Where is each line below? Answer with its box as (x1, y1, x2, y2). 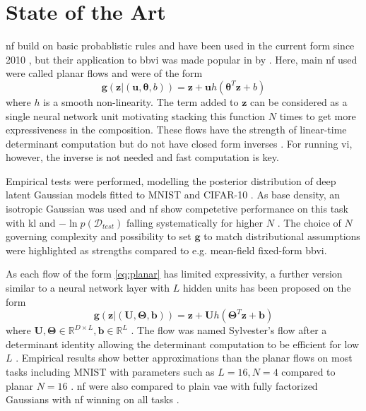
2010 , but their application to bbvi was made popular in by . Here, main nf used (6, 52, 358, 66)
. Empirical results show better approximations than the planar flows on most (16, 350, 353, 365)
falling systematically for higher (126, 215, 264, 230)
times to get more (279, 108, 356, 123)
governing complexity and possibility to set (6, 229, 191, 244)
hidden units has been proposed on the (182, 280, 351, 295)
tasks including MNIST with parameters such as (6, 364, 215, 379)
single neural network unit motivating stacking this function (6, 108, 266, 123)
